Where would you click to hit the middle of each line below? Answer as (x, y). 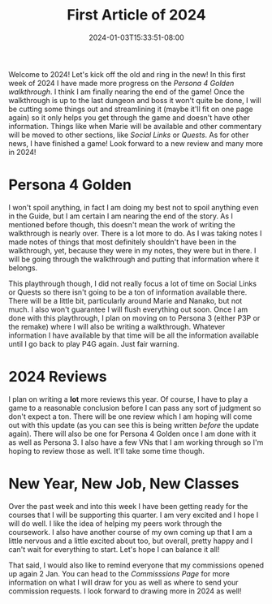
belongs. (23, 267)
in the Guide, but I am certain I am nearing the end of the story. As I (121, 216)
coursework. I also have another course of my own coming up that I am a (131, 532)
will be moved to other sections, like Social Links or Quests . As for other (129, 135)
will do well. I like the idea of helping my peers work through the (115, 523)
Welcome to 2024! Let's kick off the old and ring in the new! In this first (127, 74)
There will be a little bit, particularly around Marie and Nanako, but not (125, 300)
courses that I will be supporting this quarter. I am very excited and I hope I (134, 515)
